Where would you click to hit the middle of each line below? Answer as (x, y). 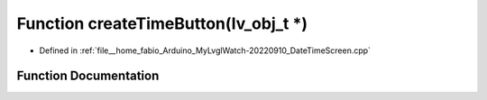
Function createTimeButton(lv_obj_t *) (162, 23)
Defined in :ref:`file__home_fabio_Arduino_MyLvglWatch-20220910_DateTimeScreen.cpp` (205, 50)
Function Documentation (88, 76)
